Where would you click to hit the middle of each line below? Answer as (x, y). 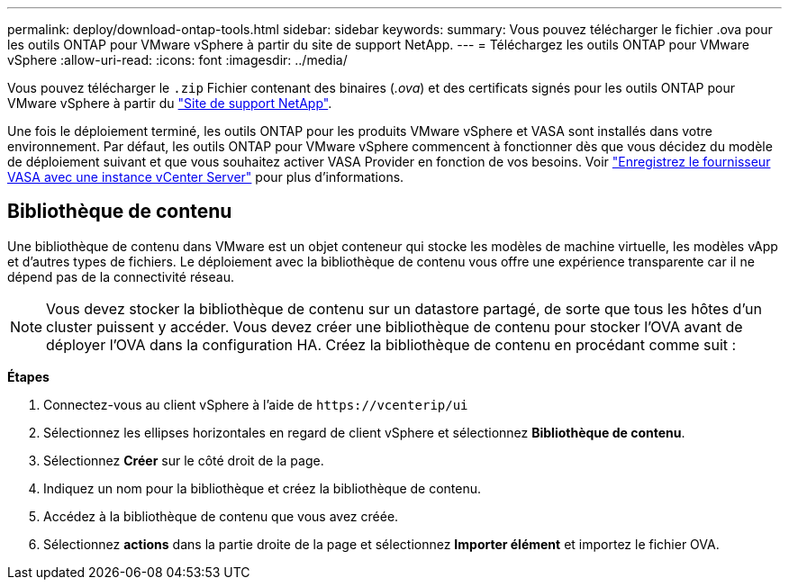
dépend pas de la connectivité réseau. (121, 276)
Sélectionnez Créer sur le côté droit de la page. (184, 460)
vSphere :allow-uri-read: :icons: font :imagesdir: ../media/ (177, 60)
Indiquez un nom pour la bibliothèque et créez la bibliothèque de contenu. (263, 488)
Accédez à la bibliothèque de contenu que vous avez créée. (221, 516)
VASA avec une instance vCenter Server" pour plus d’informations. (206, 177)
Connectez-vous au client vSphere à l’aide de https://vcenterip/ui (256, 404)
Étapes (28, 376)
